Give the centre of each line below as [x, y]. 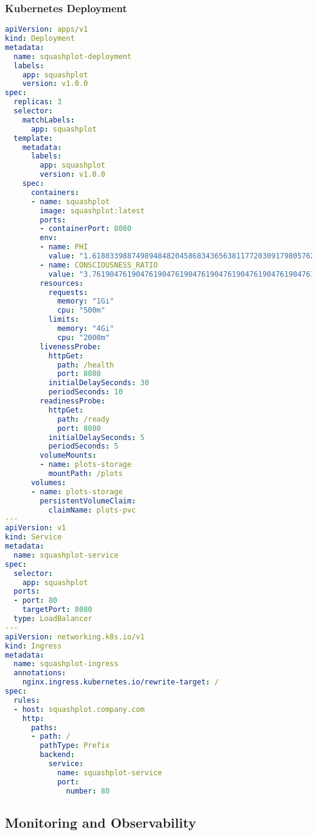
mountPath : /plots [86, 474]
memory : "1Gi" [85, 301]
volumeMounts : [68, 456]
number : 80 [88, 791]
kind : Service [34, 537]
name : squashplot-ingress [66, 664]
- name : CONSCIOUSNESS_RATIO [99, 265]
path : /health [85, 365]
